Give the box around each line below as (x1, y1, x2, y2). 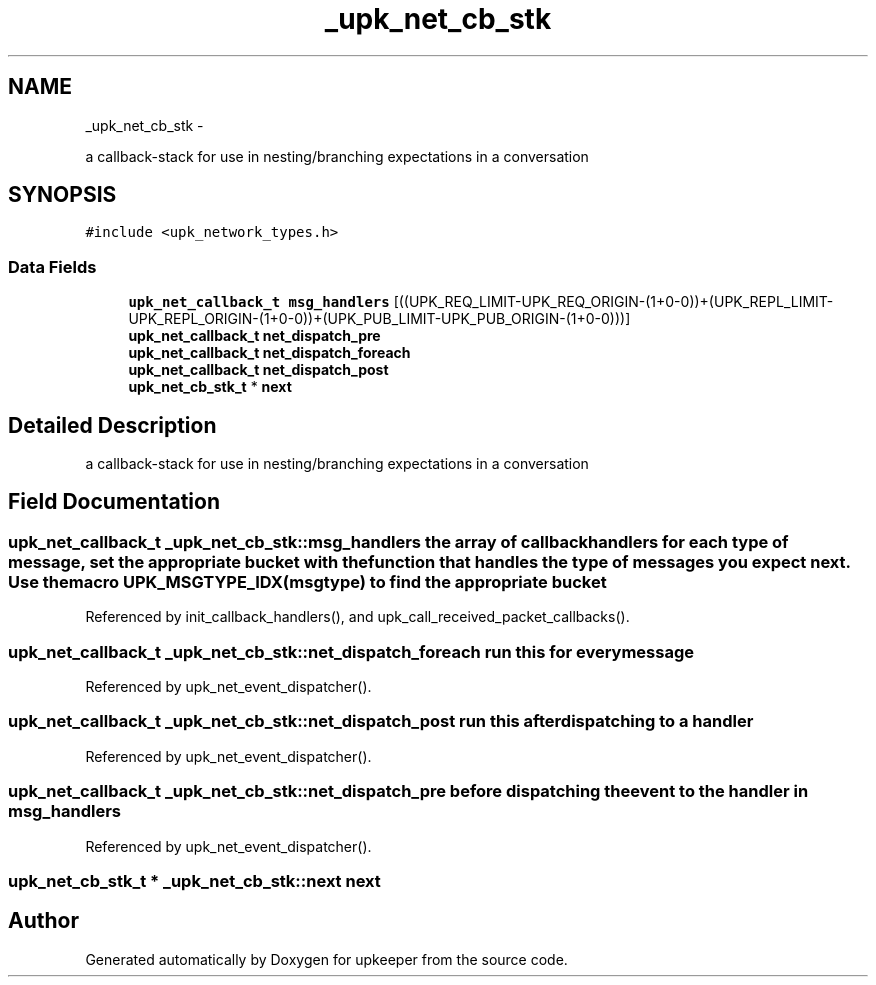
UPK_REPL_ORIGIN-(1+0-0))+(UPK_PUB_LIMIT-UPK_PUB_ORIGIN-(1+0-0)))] (128, 310, 631, 328)
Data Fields (8, 256, 97, 277)
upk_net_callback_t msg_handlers (128, 294, 390, 311)
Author (8, 908, 79, 934)
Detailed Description (8, 412, 217, 438)
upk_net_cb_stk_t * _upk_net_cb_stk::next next (8, 870, 381, 891)
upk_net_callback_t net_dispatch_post (128, 361, 389, 379)
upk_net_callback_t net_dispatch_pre (128, 327, 381, 345)
